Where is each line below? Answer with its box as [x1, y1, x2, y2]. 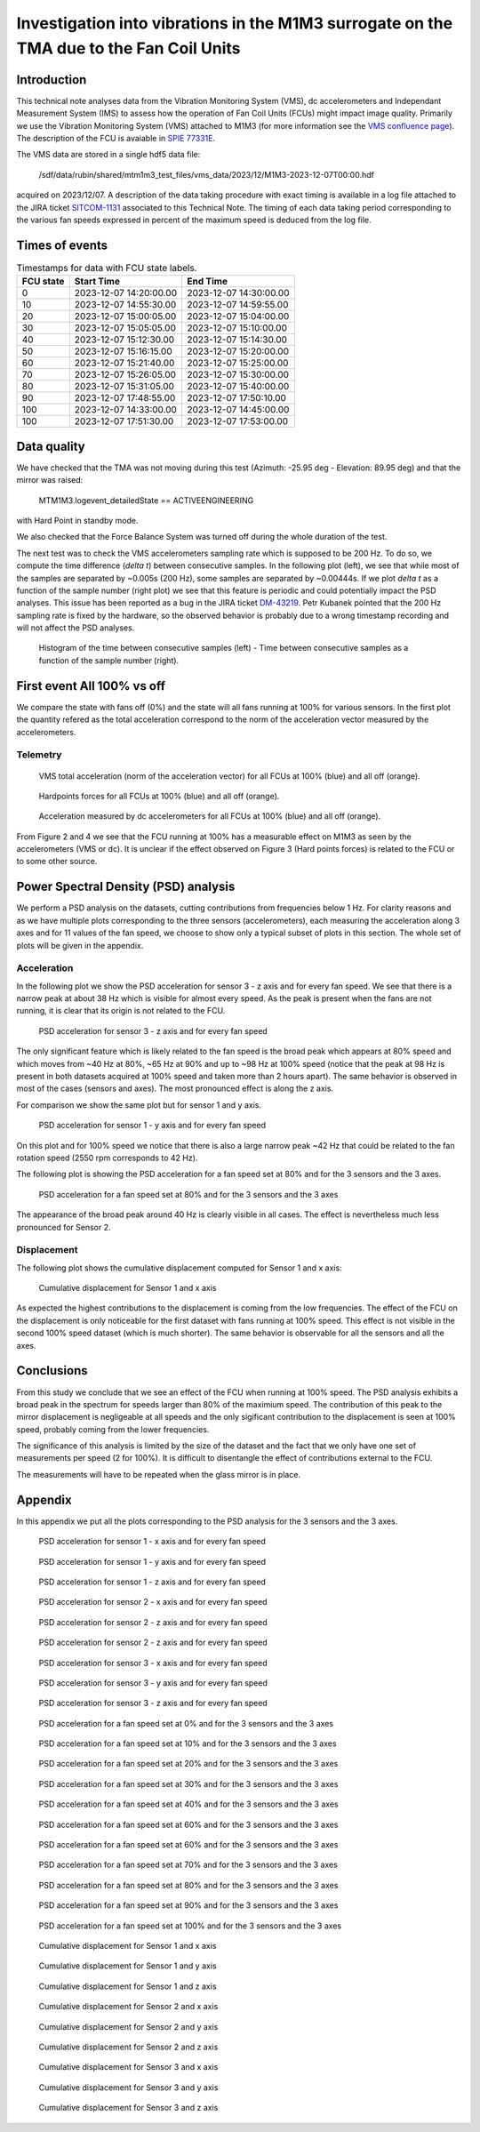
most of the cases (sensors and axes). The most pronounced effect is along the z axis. [16, 1083, 333, 1094]
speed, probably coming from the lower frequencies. [16, 1423, 210, 1435]
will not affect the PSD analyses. [16, 622, 135, 633]
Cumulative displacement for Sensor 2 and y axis [38, 2021, 219, 2032]
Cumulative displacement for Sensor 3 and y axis [38, 2081, 219, 2093]
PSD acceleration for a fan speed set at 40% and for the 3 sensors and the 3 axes [38, 1799, 339, 1809]
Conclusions [16, 1363, 88, 1378]
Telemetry [16, 749, 62, 761]
